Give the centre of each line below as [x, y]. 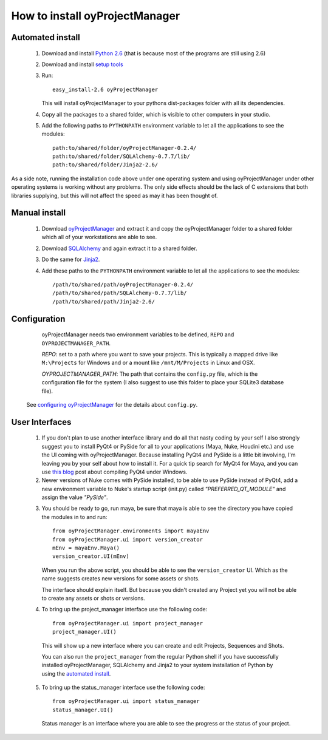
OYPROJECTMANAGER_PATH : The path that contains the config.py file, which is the [150, 374]
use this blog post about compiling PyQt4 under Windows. [114, 472]
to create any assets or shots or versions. [93, 598]
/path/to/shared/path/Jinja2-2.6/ [104, 301]
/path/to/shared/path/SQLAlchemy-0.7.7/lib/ [120, 293]
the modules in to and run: [74, 517]
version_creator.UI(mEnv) [91, 556]
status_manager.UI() [83, 710]
